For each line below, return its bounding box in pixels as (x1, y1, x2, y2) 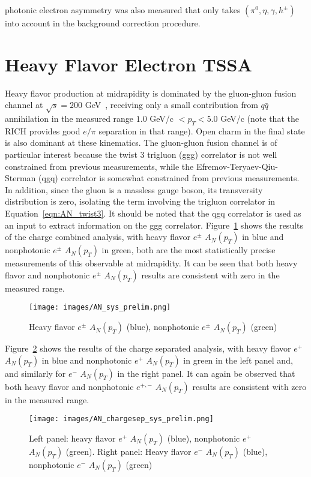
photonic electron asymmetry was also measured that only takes (5, 4, 241, 16)
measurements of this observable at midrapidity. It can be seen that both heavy (5, 257, 298, 269)
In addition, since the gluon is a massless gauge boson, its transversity (5, 183, 263, 196)
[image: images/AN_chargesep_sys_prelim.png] (29, 415, 214, 424)
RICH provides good (5, 124, 80, 137)
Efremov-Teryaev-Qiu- (196, 160, 278, 172)
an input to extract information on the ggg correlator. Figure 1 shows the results (5, 218, 304, 231)
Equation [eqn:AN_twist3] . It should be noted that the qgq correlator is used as (5, 207, 301, 220)
